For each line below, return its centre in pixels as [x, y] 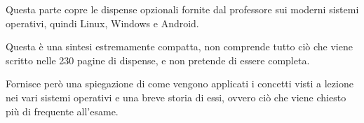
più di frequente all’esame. [62, 111]
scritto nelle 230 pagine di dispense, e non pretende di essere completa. [158, 60]
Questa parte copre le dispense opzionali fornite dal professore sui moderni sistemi [182, 9]
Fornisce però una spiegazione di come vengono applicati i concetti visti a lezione [180, 84]
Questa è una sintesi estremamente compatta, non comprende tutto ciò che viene [179, 46]
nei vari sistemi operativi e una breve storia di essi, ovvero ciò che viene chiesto [176, 97]
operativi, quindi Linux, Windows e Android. [102, 23]
